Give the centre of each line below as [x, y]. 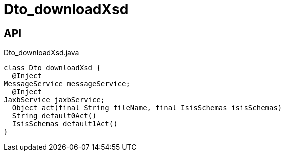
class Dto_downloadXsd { [52, 68]
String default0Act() [54, 116]
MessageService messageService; [67, 84]
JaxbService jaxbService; [55, 100]
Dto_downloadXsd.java [42, 53]
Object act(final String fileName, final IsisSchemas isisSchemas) [147, 108]
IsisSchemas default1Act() [65, 124]
